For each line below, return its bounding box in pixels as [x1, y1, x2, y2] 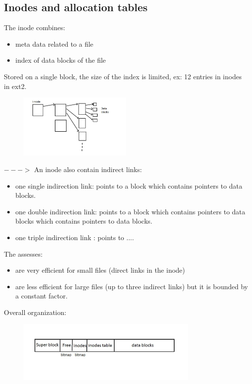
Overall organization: [4, 307, 67, 317]
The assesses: [4, 248, 43, 259]
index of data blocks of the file [15, 55, 106, 65]
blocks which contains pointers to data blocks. [15, 216, 152, 226]
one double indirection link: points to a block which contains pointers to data [15, 206, 246, 216]
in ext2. [4, 81, 27, 91]
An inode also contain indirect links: [34, 164, 142, 175]
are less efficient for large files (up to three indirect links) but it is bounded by [15, 281, 248, 291]
